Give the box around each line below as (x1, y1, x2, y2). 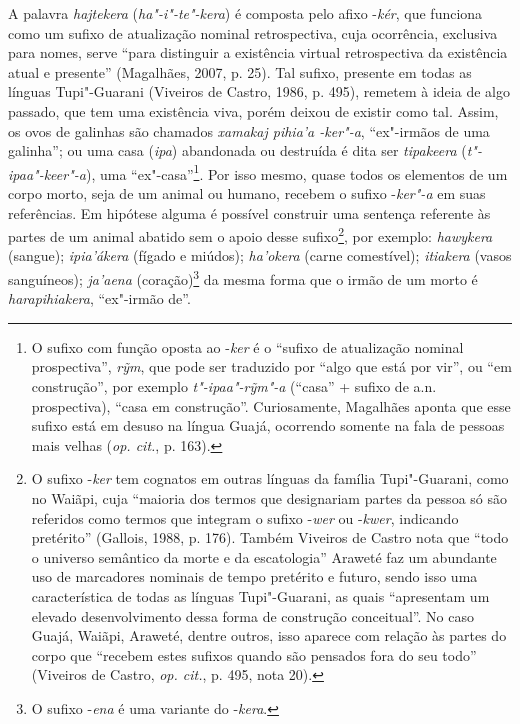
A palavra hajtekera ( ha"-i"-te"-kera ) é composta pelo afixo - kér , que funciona (8, 3, 483, 23)
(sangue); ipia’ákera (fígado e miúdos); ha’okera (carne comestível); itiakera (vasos (8, 245, 512, 266)
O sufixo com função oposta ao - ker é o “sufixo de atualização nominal (31, 336, 464, 357)
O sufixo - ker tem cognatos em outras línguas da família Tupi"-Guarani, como (31, 468, 509, 489)
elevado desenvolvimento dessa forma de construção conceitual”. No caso (31, 605, 474, 626)
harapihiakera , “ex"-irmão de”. (8, 288, 191, 309)
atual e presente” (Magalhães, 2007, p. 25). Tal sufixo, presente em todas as (8, 61, 472, 82)
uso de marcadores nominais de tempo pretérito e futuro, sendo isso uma (31, 566, 478, 587)
